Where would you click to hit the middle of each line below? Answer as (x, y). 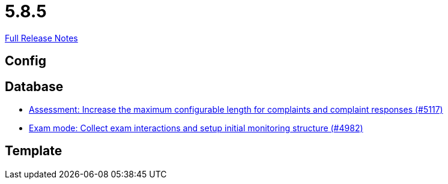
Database (34, 86)
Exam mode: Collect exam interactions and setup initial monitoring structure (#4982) (196, 128)
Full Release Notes (41, 38)
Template (34, 151)
